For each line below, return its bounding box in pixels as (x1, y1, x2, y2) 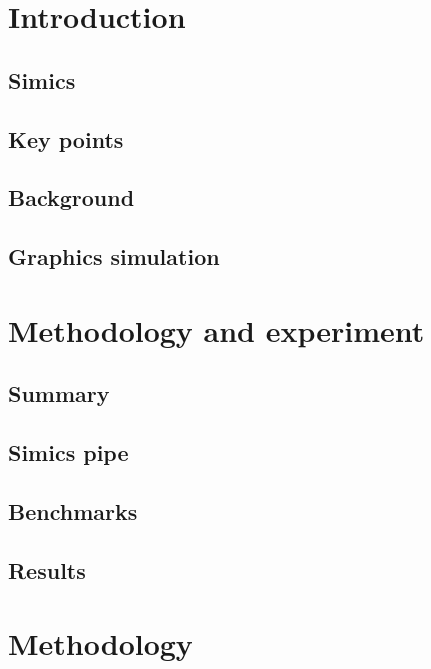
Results (8, 554, 86, 585)
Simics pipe (8, 437, 129, 468)
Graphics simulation (8, 241, 220, 272)
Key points (8, 123, 124, 154)
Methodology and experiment (8, 309, 425, 350)
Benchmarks (8, 495, 138, 526)
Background (8, 182, 135, 213)
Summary (8, 378, 110, 409)
